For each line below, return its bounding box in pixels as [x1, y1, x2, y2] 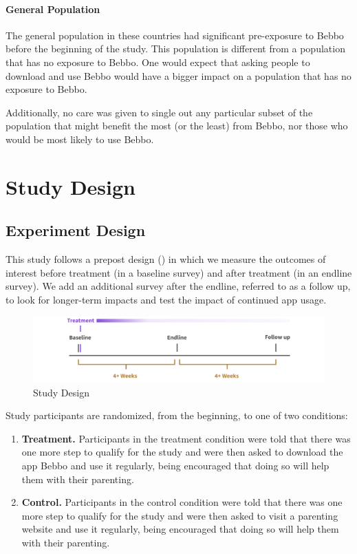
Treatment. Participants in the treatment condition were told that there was [21, 431, 351, 445]
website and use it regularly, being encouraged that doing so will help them [21, 522, 339, 536]
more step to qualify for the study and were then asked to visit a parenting [21, 508, 338, 522]
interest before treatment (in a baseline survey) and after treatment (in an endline [6, 265, 352, 279]
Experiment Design [6, 220, 146, 241]
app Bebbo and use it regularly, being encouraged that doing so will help [21, 458, 329, 472]
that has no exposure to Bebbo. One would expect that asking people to [6, 54, 310, 69]
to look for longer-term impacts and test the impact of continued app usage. [6, 292, 327, 306]
